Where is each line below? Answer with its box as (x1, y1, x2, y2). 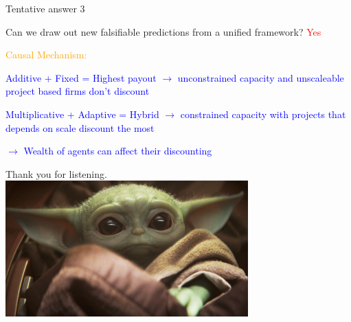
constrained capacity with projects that (180, 106, 346, 121)
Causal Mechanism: (5, 47, 87, 62)
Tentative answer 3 (5, 1, 85, 15)
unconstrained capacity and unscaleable (177, 70, 344, 84)
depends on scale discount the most (5, 120, 155, 135)
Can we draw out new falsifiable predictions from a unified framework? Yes (5, 24, 321, 38)
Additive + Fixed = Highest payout (5, 70, 157, 84)
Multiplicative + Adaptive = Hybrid (5, 106, 159, 121)
